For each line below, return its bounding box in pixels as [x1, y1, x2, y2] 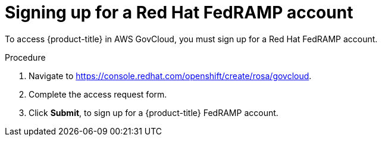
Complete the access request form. [29, 89, 167, 99]
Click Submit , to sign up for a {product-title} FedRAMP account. [29, 107, 278, 118]
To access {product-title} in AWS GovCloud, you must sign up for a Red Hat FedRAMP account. [5, 33, 378, 44]
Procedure [5, 52, 46, 62]
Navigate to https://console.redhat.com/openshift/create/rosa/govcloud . [29, 70, 312, 81]
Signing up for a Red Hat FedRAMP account [5, 2, 353, 23]
